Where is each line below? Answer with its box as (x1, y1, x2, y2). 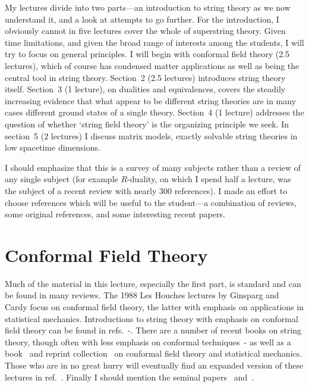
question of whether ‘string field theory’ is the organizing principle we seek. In (5, 117, 289, 130)
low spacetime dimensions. (5, 141, 100, 154)
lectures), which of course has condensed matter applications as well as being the (5, 59, 299, 71)
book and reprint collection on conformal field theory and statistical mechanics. (5, 347, 302, 360)
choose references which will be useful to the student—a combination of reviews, (5, 196, 297, 208)
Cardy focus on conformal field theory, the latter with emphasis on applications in (5, 301, 304, 313)
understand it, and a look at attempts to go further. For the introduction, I (5, 13, 279, 25)
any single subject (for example (5, 173, 118, 185)
